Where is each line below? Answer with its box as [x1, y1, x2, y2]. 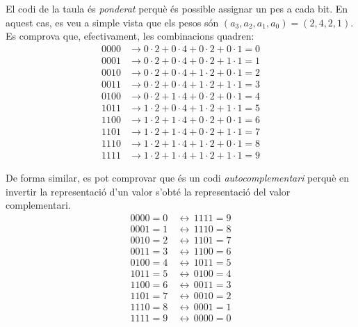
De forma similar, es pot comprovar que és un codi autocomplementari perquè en [6, 170, 350, 185]
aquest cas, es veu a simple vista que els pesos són [6, 15, 219, 29]
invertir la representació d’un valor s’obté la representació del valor [6, 184, 291, 198]
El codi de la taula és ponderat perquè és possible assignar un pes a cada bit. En [6, 1, 348, 15]
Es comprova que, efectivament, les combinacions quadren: [6, 29, 254, 43]
